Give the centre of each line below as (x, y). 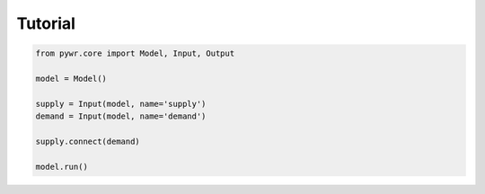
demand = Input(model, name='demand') (121, 116)
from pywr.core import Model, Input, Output (135, 53)
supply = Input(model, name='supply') (121, 104)
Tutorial (46, 23)
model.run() (62, 167)
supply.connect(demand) (88, 141)
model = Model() (71, 78)
